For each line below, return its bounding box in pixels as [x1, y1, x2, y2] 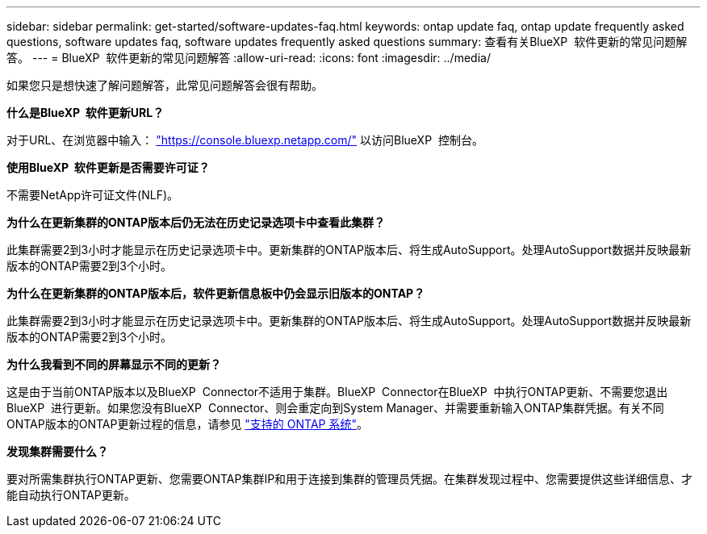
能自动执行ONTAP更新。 [6, 488, 136, 502]
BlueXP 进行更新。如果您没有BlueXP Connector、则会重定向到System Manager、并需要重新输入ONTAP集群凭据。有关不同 [6, 401, 664, 415]
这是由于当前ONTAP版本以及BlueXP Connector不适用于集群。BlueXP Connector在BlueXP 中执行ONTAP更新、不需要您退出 [6, 385, 668, 398]
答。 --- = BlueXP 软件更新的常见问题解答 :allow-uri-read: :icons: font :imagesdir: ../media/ [6, 51, 491, 65]
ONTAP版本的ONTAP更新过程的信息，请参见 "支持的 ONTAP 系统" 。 [6, 417, 368, 431]
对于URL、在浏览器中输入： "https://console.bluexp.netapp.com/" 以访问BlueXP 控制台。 [6, 133, 483, 147]
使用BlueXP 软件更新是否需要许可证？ [6, 161, 210, 174]
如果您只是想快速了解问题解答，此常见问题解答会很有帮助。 [6, 78, 323, 92]
